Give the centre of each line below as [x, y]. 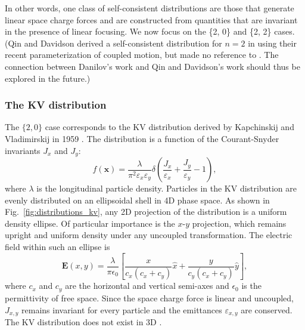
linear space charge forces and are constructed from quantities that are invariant [151, 19]
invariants [23, 150]
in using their [272, 43]
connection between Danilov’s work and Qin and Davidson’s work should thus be [152, 66]
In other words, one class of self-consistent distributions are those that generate [150, 8]
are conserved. [267, 309]
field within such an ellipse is [57, 246]
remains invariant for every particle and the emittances [122, 309]
